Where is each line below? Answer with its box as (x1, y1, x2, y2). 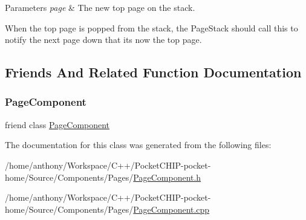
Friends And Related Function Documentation (5, 63, 302, 82)
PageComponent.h (133, 170, 201, 183)
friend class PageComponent (5, 118, 110, 131)
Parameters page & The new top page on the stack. (5, 1, 195, 13)
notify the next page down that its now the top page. (5, 33, 202, 46)
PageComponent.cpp (133, 202, 210, 215)
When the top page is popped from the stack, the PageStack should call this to (5, 21, 298, 34)
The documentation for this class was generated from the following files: (5, 138, 272, 151)
